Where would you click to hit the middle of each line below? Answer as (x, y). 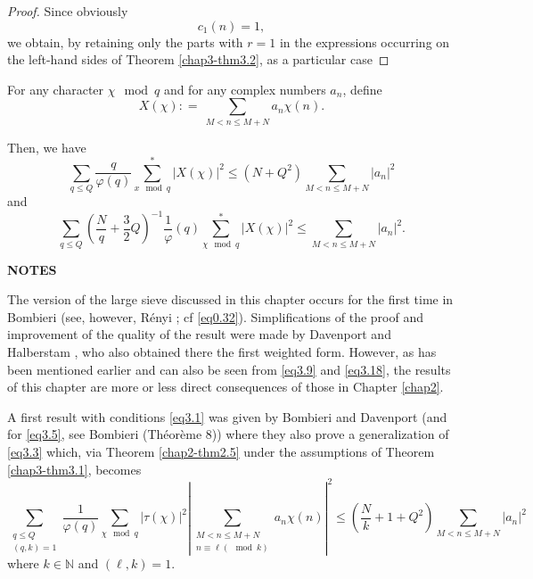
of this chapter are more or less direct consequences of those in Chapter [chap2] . (225, 387)
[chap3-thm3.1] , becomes (74, 469)
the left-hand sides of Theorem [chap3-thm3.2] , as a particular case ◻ (198, 59)
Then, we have (47, 147)
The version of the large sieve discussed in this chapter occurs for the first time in (230, 299)
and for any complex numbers (245, 89)
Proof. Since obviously (68, 11)
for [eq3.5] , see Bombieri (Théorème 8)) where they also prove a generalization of (228, 434)
